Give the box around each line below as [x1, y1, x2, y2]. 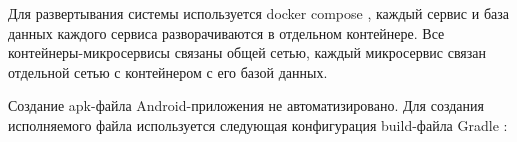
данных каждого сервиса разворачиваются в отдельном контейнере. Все [8, 22, 445, 43]
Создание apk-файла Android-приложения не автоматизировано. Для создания [8, 95, 484, 116]
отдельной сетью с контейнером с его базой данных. [8, 61, 328, 82]
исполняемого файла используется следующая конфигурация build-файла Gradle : [8, 114, 508, 135]
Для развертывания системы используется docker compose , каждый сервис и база [8, 3, 509, 23]
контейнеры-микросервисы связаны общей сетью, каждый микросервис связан [8, 42, 486, 63]
